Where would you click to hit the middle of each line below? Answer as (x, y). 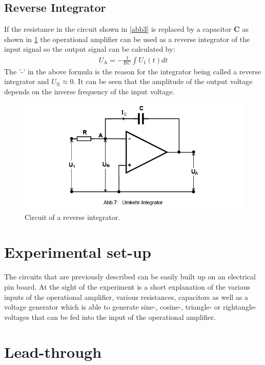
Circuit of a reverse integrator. (73, 217)
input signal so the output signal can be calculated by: (90, 49)
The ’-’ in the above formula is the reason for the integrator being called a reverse (132, 71)
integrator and (27, 81)
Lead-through (53, 352)
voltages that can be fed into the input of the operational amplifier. (110, 317)
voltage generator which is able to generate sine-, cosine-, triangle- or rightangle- (130, 307)
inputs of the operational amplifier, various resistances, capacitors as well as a (126, 297)
